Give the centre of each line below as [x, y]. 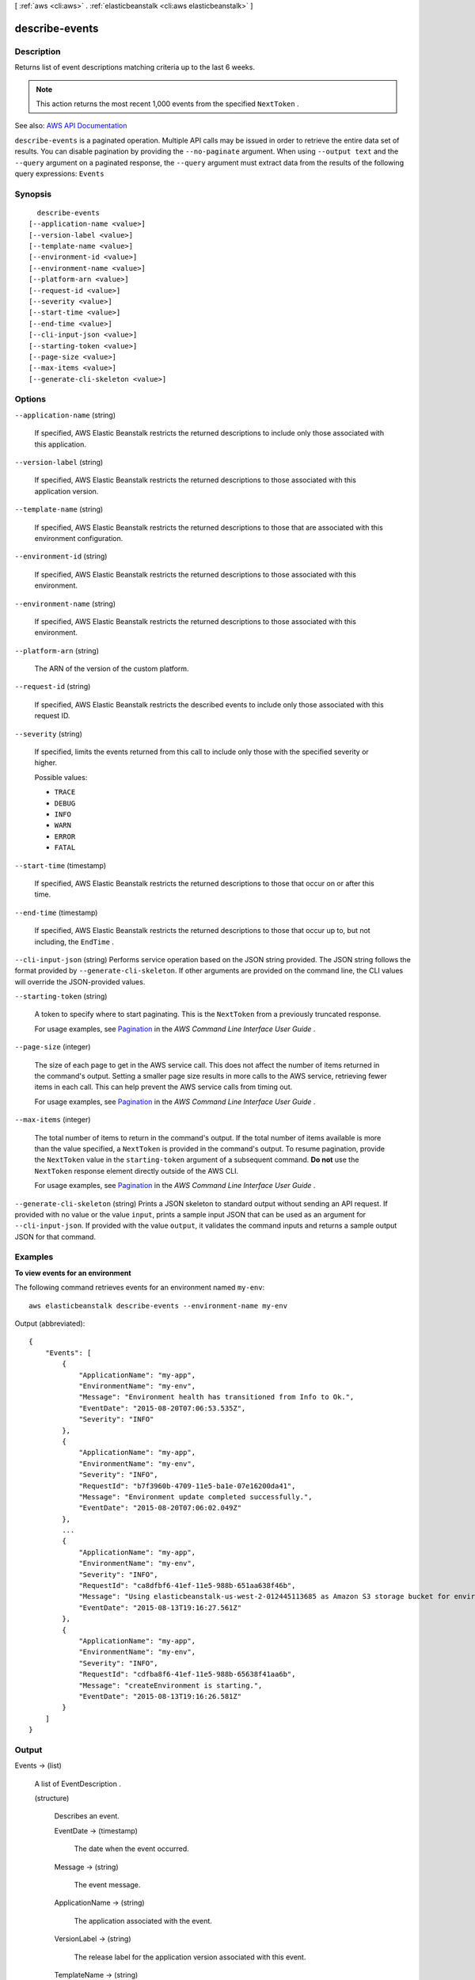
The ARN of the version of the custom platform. [112, 668]
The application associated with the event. [143, 1921]
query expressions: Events [59, 173]
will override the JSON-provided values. [80, 981]
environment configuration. [79, 538]
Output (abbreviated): [50, 1323]
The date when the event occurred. [131, 1849]
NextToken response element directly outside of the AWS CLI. [137, 1171]
